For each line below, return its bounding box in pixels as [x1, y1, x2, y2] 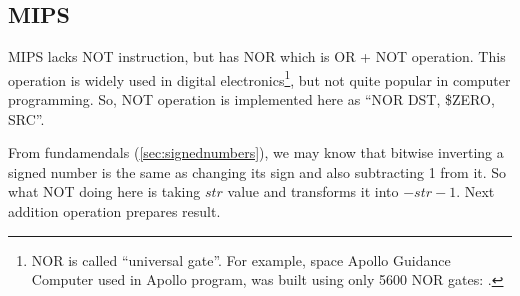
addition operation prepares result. [8, 201, 221, 222]
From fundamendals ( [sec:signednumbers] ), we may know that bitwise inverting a [8, 142, 504, 163]
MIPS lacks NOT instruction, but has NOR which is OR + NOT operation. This [8, 46, 506, 67]
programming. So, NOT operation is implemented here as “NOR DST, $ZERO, [8, 89, 495, 110]
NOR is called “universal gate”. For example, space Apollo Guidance [31, 249, 451, 270]
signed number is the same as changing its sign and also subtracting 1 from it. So [8, 161, 507, 182]
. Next [456, 181, 495, 202]
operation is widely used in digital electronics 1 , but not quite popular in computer [8, 66, 511, 90]
